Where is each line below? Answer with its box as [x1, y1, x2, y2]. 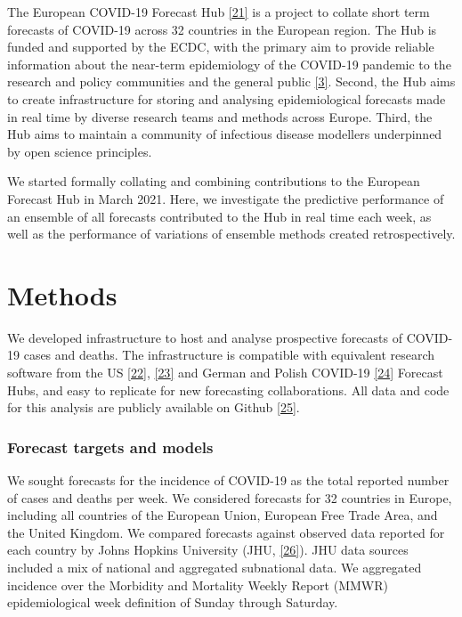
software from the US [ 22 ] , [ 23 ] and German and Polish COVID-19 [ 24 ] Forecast [7, 363, 443, 382]
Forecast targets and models [7, 435, 214, 458]
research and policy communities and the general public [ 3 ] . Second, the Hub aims [7, 72, 456, 91]
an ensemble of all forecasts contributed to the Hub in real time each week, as [7, 207, 432, 225]
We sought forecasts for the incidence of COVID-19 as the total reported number [7, 471, 450, 490]
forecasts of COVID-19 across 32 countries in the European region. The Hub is [7, 20, 437, 38]
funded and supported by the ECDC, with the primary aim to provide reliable [7, 37, 434, 56]
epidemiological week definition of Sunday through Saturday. [7, 593, 338, 612]
